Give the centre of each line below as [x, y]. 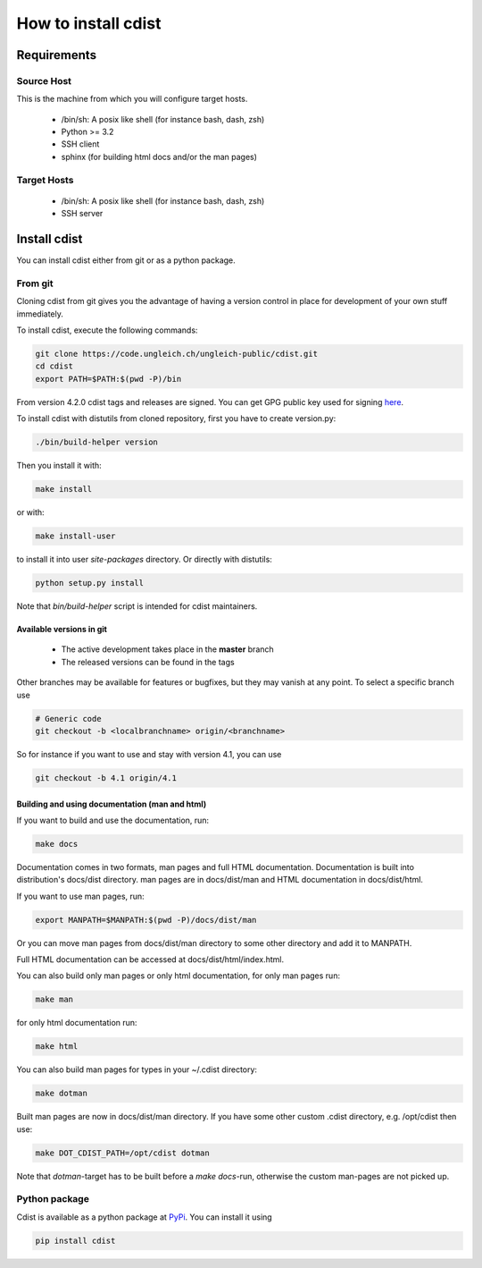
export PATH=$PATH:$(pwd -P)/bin [108, 379]
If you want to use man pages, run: [80, 896]
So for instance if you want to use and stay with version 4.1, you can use [149, 754]
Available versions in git [62, 630]
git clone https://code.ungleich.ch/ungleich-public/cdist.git [177, 354]
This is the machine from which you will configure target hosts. [132, 99]
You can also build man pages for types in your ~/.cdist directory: [137, 1069]
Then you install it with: [59, 466]
